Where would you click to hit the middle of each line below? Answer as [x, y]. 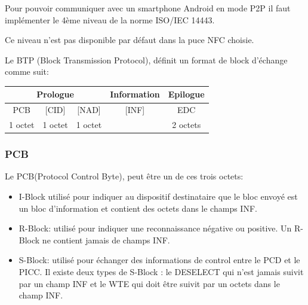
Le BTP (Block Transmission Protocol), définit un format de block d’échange [146, 60]
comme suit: [27, 71]
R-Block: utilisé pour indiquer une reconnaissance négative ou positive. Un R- [161, 228]
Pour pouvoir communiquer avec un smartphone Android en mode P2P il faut [148, 8]
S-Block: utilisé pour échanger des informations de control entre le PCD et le [159, 260]
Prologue [55, 94]
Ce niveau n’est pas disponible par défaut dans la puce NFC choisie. [130, 40]
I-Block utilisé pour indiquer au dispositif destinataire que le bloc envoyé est [158, 196]
